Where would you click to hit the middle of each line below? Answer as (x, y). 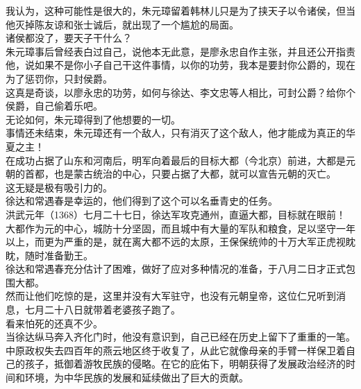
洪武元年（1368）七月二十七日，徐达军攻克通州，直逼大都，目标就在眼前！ (176, 214)
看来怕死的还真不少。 (54, 323)
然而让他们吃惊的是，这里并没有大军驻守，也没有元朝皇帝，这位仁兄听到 (171, 296)
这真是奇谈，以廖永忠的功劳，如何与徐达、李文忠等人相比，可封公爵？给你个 (180, 92)
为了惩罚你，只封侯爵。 (59, 78)
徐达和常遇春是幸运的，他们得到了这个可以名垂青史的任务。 (142, 201)
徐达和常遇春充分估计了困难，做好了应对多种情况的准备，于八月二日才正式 (176, 269)
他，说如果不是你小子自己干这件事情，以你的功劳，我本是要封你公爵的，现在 (180, 65)
